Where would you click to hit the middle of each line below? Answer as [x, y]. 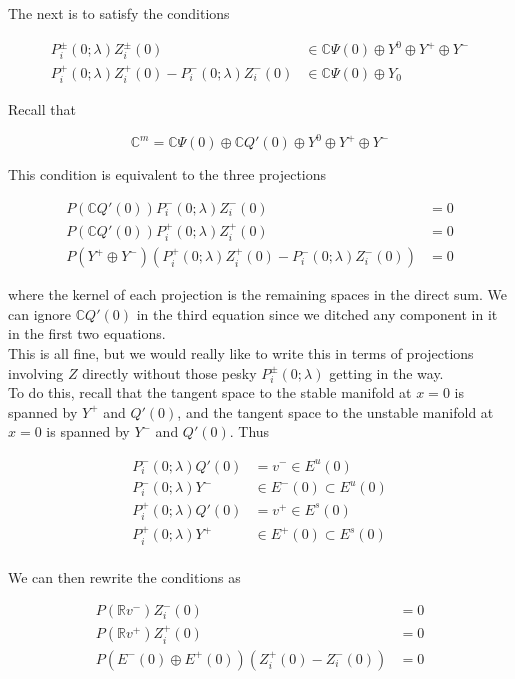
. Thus [249, 431]
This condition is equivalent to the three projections [167, 174]
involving [36, 372]
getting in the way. [386, 372]
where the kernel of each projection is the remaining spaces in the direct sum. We [258, 294]
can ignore [40, 313]
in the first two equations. [87, 333]
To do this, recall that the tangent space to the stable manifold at [210, 392]
